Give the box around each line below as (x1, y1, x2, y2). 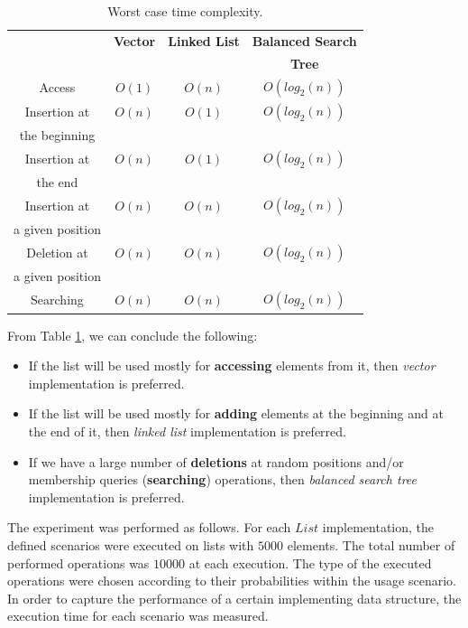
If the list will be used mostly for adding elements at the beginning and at (28, 404, 444, 423)
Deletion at (26, 243, 88, 262)
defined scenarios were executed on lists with (7, 536, 254, 554)
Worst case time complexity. (107, 2, 263, 20)
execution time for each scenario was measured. (7, 606, 269, 625)
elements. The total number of (287, 536, 455, 554)
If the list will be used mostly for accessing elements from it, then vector (28, 356, 436, 375)
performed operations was (7, 553, 150, 572)
